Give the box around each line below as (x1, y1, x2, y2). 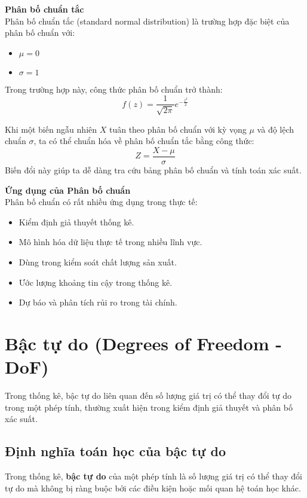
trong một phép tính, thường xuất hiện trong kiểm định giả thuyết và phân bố (5, 401, 293, 413)
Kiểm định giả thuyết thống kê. (19, 215, 134, 228)
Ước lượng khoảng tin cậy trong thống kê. (19, 276, 173, 288)
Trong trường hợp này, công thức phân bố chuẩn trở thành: (5, 83, 223, 95)
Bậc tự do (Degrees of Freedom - (5, 331, 282, 356)
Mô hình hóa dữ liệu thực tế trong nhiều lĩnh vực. (19, 236, 202, 248)
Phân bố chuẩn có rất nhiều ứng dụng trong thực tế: (5, 195, 198, 208)
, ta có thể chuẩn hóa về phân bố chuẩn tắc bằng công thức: (33, 135, 254, 147)
